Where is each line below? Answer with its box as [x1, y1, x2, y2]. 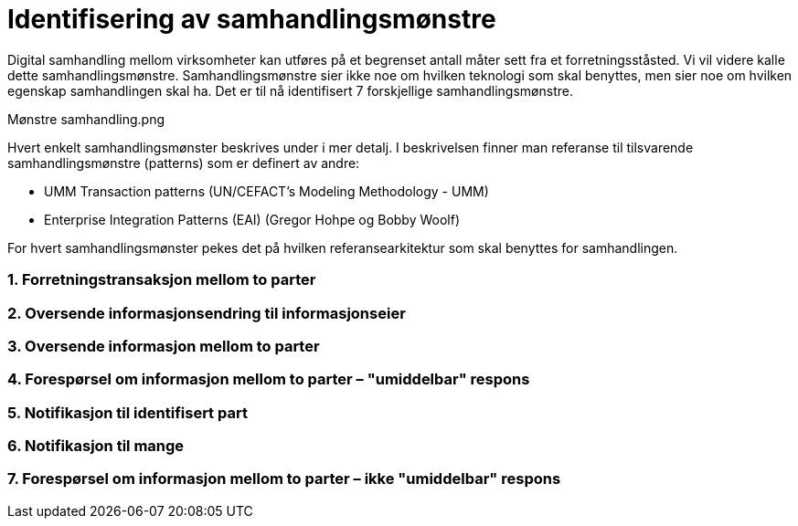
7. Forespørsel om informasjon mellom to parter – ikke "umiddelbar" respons [7, 469, 561, 489]
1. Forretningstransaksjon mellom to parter [7, 270, 316, 289]
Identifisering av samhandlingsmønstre [7, 4, 496, 35]
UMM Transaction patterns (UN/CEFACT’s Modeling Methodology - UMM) [44, 183, 489, 199]
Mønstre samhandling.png [7, 110, 165, 127]
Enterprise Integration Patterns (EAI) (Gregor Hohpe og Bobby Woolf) [44, 211, 461, 227]
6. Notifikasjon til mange [7, 437, 185, 455]
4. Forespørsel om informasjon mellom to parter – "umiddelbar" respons [7, 370, 530, 389]
